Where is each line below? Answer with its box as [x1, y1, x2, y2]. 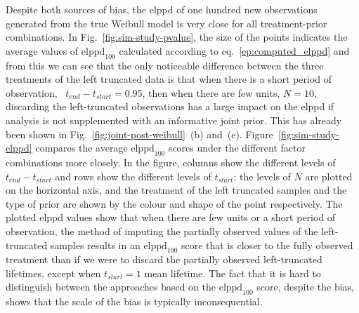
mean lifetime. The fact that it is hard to [144, 265, 321, 280]
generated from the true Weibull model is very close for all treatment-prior [6, 15, 327, 30]
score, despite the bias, [256, 279, 355, 294]
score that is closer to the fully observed [181, 237, 353, 252]
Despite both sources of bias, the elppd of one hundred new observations [6, 2, 318, 16]
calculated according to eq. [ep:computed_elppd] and [119, 43, 350, 58]
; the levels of [233, 168, 291, 183]
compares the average [35, 140, 128, 155]
